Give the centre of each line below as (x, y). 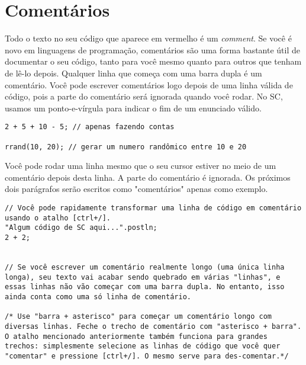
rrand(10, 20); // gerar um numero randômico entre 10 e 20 (126, 147)
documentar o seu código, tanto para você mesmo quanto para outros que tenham (153, 61)
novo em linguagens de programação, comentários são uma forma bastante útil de (152, 49)
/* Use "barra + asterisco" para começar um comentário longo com (138, 317)
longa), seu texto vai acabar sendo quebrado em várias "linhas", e (143, 277)
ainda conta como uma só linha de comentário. (98, 297)
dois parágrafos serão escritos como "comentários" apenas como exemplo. (136, 189)
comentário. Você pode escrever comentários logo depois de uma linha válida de (149, 84)
